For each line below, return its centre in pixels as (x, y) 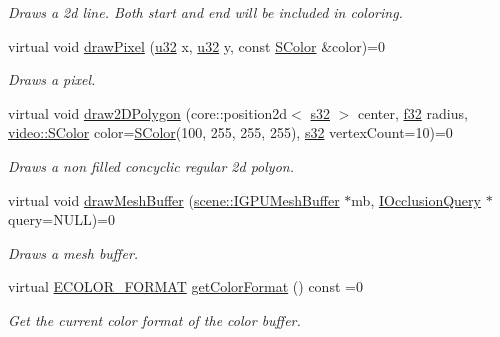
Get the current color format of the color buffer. (154, 319)
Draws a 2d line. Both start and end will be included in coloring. (205, 12)
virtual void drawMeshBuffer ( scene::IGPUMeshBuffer (174, 199)
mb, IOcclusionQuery (416, 199)
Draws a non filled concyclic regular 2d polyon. (151, 165)
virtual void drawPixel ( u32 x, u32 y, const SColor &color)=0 (196, 45)
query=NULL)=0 (62, 219)
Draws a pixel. (52, 79)
